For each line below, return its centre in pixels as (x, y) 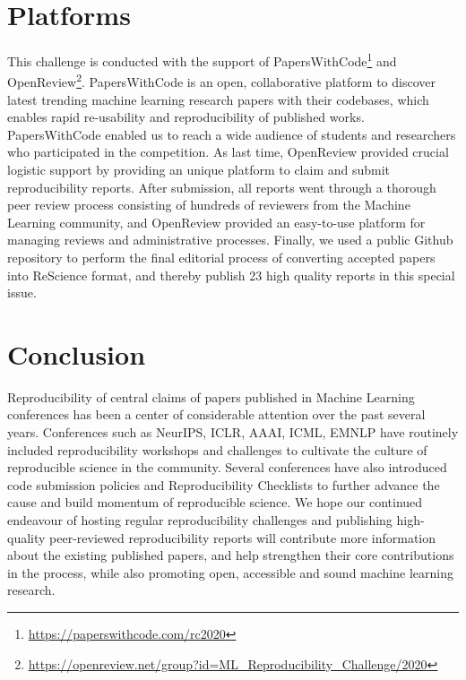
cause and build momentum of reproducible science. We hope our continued (215, 502)
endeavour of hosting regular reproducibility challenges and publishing (200, 520)
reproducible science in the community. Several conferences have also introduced (227, 467)
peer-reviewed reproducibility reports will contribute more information (243, 537)
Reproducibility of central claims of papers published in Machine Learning (211, 396)
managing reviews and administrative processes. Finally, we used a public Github (230, 240)
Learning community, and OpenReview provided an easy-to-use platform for (216, 222)
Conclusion (77, 353)
